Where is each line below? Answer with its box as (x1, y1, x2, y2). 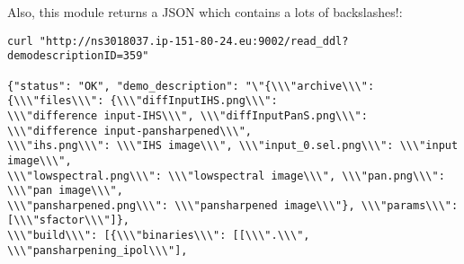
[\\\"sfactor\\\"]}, (7, 214, 130, 227)
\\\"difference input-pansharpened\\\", (7, 124, 253, 137)
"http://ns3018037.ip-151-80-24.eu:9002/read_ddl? (39, 34, 349, 48)
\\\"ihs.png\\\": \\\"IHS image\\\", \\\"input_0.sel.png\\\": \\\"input (7, 139, 459, 153)
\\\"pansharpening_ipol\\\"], (7, 243, 188, 257)
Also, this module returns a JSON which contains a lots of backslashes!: (7, 3, 403, 21)
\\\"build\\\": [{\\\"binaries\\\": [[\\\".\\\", (7, 229, 310, 242)
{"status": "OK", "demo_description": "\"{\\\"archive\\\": (7, 79, 375, 92)
